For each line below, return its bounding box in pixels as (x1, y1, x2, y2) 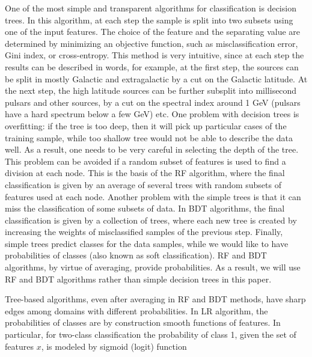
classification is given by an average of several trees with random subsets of (5, 178, 281, 191)
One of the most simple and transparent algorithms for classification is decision (5, 2, 296, 14)
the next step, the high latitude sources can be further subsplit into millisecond (5, 84, 297, 97)
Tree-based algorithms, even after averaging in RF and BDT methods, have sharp (5, 293, 306, 305)
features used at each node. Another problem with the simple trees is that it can (5, 190, 301, 203)
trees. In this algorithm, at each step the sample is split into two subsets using (5, 13, 293, 26)
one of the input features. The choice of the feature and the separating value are (5, 25, 301, 38)
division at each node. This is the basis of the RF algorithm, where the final (5, 166, 285, 179)
